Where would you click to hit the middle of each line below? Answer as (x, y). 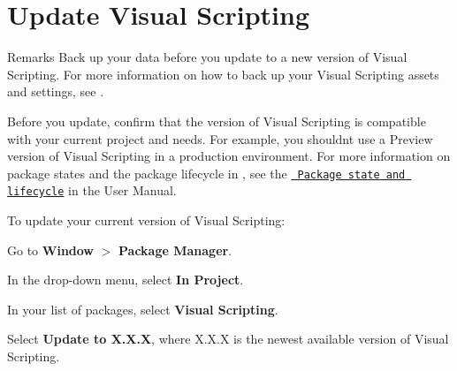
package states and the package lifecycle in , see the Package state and (206, 173)
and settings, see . (56, 91)
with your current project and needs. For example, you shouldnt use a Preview (220, 138)
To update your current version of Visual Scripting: (146, 220)
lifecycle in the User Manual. (92, 190)
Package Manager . (175, 250)
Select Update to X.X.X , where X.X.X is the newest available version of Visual (228, 339)
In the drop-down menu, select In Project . (126, 280)
